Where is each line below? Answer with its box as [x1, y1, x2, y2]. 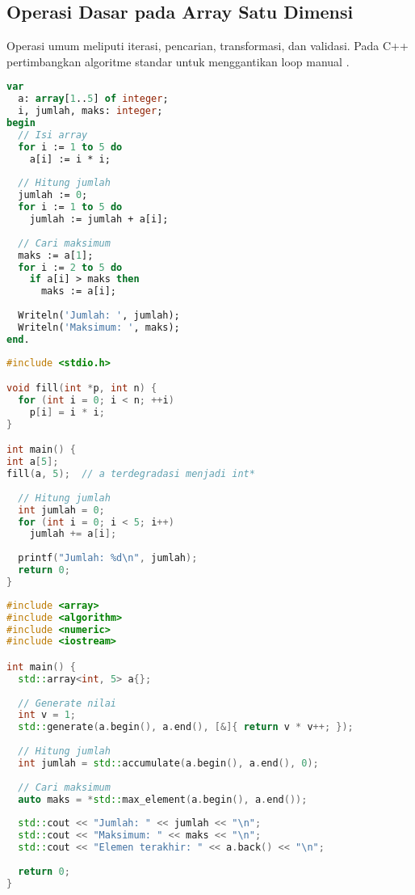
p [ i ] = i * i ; [29, 406, 105, 418]
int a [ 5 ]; [6, 456, 59, 468]
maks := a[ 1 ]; [18, 249, 94, 261]
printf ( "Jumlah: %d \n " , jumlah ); [18, 552, 198, 564]
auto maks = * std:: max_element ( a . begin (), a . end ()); [18, 793, 308, 805]
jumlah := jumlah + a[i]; [29, 213, 169, 226]
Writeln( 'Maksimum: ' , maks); [18, 321, 180, 333]
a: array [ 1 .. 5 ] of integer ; [18, 93, 169, 105]
